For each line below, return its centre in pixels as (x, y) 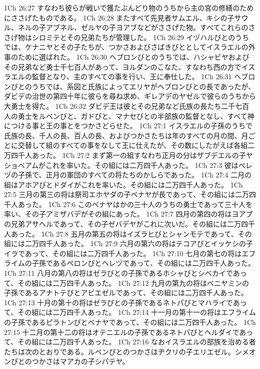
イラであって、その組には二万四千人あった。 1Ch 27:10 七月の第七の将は (123, 253)
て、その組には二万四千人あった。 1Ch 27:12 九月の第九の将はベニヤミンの (127, 283)
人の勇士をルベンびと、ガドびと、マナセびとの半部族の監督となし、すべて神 (129, 116)
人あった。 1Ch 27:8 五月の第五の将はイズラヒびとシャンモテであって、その (128, 233)
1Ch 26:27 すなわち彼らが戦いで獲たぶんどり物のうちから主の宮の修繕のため (129, 8)
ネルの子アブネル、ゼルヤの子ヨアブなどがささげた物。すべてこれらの (133, 27)
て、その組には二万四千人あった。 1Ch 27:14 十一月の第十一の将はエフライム (130, 312)
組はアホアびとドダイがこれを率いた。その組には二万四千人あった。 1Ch (123, 184)
